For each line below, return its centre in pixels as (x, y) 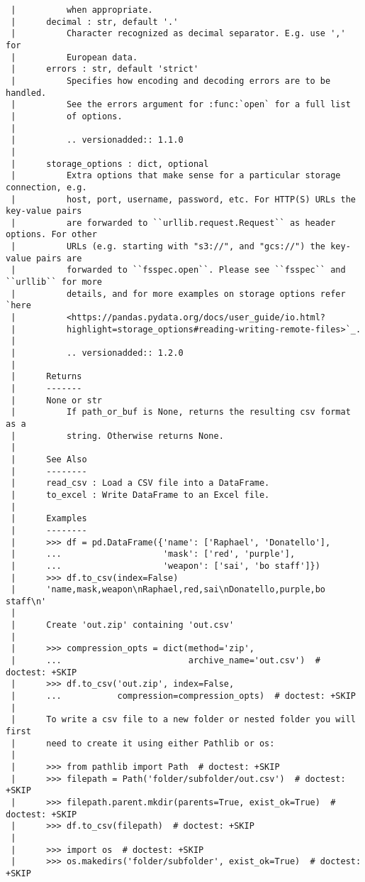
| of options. (67, 116)
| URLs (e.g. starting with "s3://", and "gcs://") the (168, 247)
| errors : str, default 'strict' (105, 69)
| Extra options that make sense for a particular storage (176, 176)
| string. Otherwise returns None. (117, 436)
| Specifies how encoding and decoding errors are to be (171, 81)
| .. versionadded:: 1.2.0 (97, 353)
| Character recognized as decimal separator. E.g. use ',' (178, 34)
